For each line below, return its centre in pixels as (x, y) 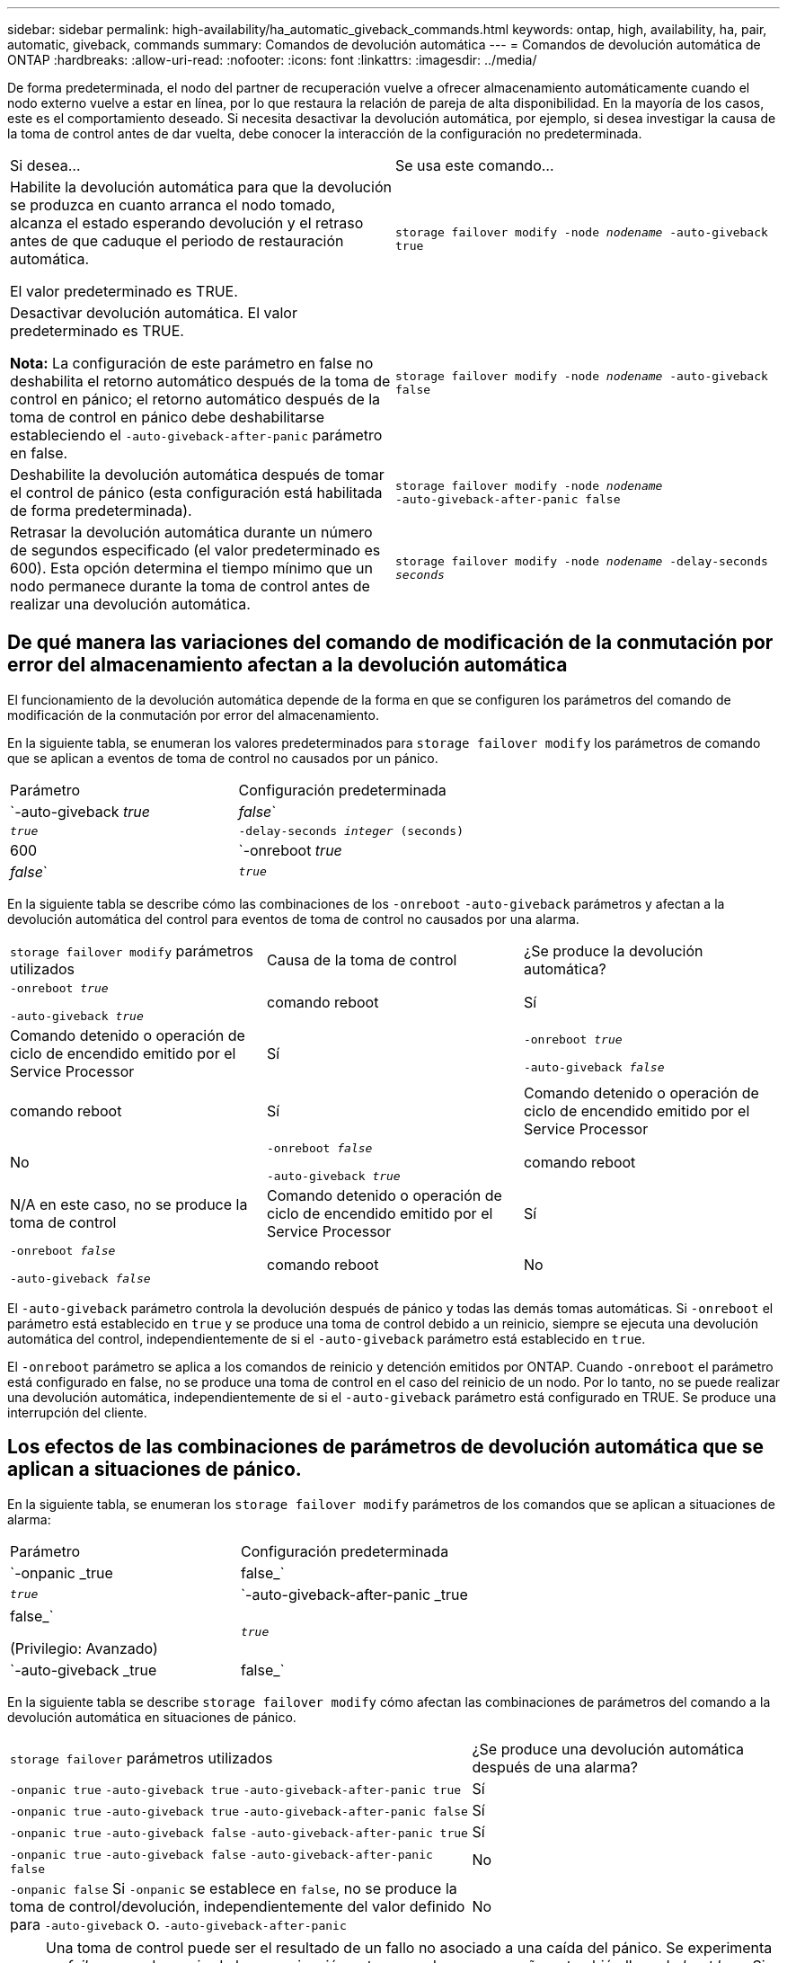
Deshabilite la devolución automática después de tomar (197, 475)
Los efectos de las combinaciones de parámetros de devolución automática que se (385, 1447)
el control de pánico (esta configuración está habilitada (196, 493)
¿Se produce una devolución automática (608, 1749)
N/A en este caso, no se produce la (129, 1204)
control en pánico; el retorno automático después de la (195, 399)
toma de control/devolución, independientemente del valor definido (238, 1906)
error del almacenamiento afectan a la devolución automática (287, 665)
